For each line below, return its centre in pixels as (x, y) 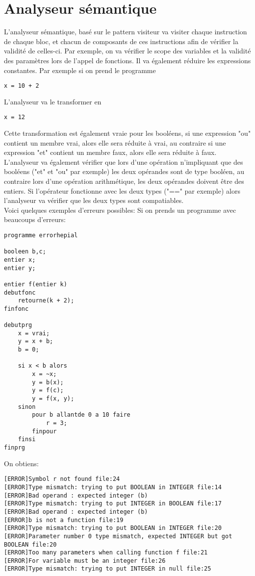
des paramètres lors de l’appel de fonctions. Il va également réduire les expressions (127, 60)
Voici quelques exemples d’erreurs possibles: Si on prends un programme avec (120, 210)
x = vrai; (34, 333)
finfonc (16, 309)
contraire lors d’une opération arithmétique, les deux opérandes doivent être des (124, 181)
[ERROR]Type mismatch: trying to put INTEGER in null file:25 (108, 569)
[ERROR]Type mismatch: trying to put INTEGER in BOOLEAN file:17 (113, 504)
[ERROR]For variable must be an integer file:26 (85, 561)
